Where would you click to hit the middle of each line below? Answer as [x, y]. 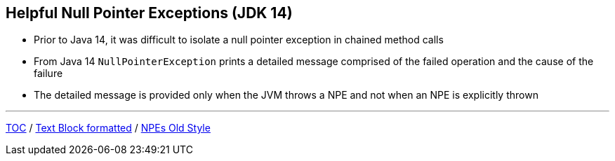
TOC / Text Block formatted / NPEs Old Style [108, 128]
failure [48, 73]
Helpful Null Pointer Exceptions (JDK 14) [149, 13]
